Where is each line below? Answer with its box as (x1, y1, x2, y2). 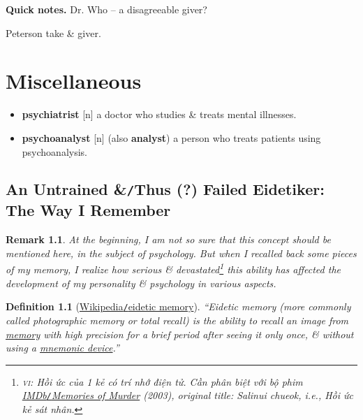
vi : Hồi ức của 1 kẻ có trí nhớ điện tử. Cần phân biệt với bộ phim (22, 374, 303, 389)
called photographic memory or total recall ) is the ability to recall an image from (6, 312, 349, 327)
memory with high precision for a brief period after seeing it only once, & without (6, 326, 354, 341)
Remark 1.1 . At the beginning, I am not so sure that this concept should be (6, 232, 331, 247)
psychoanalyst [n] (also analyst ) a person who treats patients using (22, 130, 321, 145)
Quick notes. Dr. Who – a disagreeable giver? (6, 2, 207, 16)
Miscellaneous (6, 66, 142, 95)
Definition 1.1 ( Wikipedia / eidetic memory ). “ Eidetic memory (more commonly (6, 299, 351, 314)
